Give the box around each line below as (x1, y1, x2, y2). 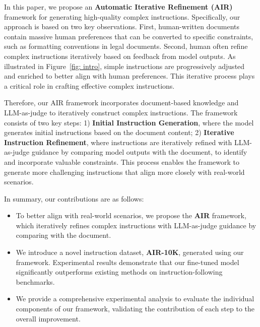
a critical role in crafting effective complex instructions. (4, 80, 175, 91)
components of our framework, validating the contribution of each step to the (16, 303, 255, 314)
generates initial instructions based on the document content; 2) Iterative (4, 127, 234, 138)
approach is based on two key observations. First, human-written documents (4, 21, 240, 32)
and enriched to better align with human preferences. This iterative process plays (4, 71, 255, 81)
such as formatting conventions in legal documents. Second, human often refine (4, 41, 248, 51)
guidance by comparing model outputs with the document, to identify (31, 147, 247, 157)
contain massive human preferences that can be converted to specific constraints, (4, 31, 253, 41)
